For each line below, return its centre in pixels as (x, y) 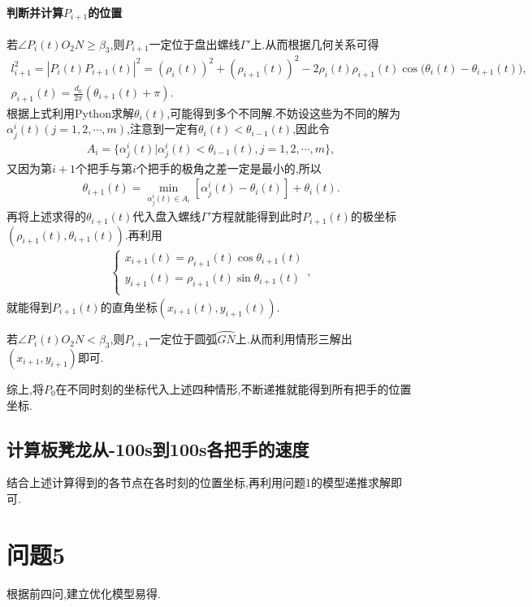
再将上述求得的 (46, 216)
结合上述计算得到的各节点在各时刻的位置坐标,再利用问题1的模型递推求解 (199, 482)
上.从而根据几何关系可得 (315, 43)
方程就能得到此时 (257, 216)
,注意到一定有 (163, 129)
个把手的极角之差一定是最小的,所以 (229, 168)
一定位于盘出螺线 (195, 43)
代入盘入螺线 (167, 216)
